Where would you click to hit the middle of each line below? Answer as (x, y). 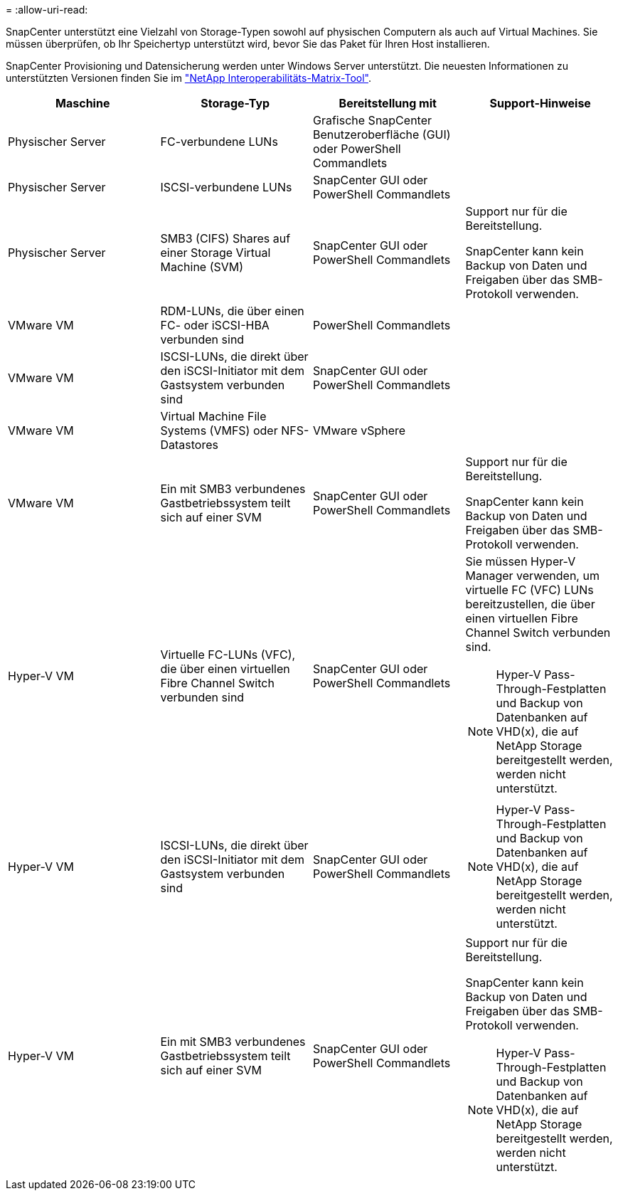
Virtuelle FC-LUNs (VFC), (228, 655)
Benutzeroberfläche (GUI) (382, 134)
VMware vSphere (359, 430)
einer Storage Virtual (215, 253)
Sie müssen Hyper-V (521, 561)
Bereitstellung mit (388, 103)
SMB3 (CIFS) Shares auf (225, 238)
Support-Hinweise (540, 103)
